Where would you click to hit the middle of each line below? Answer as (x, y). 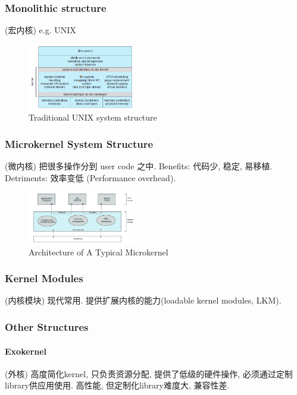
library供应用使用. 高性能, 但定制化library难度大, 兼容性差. (117, 385)
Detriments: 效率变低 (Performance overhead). (90, 177)
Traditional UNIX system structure (93, 117)
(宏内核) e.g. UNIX (40, 30)
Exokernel (26, 351)
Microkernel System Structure (79, 143)
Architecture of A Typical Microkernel (99, 252)
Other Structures (47, 326)
